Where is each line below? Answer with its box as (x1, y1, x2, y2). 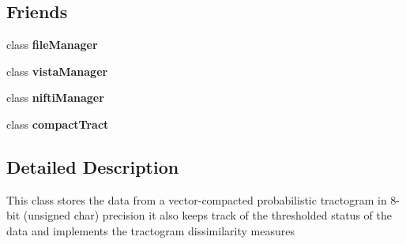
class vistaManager (6, 62, 108, 79)
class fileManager (6, 36, 98, 53)
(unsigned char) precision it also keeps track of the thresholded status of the (23, 207, 392, 223)
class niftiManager (6, 89, 104, 106)
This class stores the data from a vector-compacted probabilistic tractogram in (6, 191, 387, 208)
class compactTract (6, 115, 109, 132)
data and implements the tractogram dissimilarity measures (6, 222, 295, 238)
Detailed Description (6, 154, 179, 178)
